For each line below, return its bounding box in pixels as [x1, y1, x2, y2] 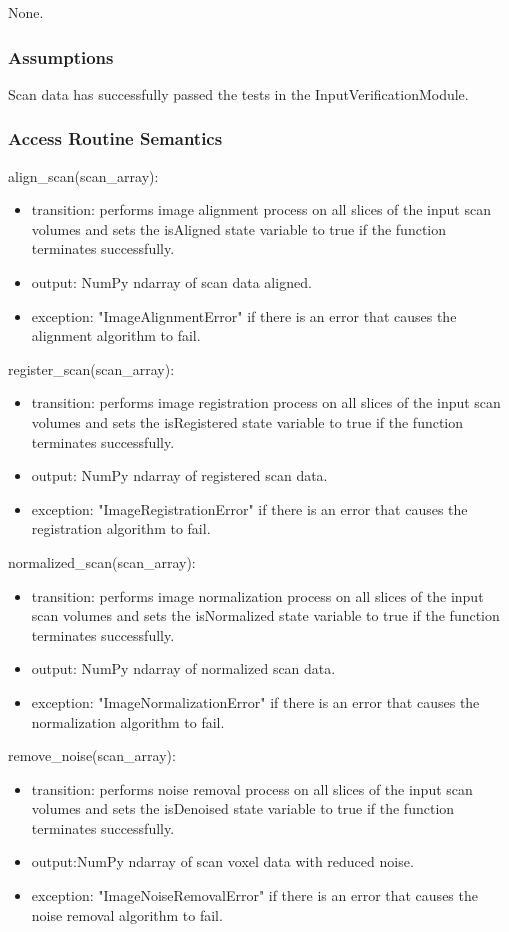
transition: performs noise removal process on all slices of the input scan [31, 778, 473, 799]
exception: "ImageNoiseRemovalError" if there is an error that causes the [31, 885, 478, 906]
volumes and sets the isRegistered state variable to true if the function [31, 411, 464, 432]
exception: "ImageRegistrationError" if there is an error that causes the [31, 498, 468, 519]
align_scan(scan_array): [8, 165, 159, 186]
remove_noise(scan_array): [8, 745, 176, 766]
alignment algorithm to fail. [31, 325, 201, 346]
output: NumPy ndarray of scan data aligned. [31, 272, 312, 292]
